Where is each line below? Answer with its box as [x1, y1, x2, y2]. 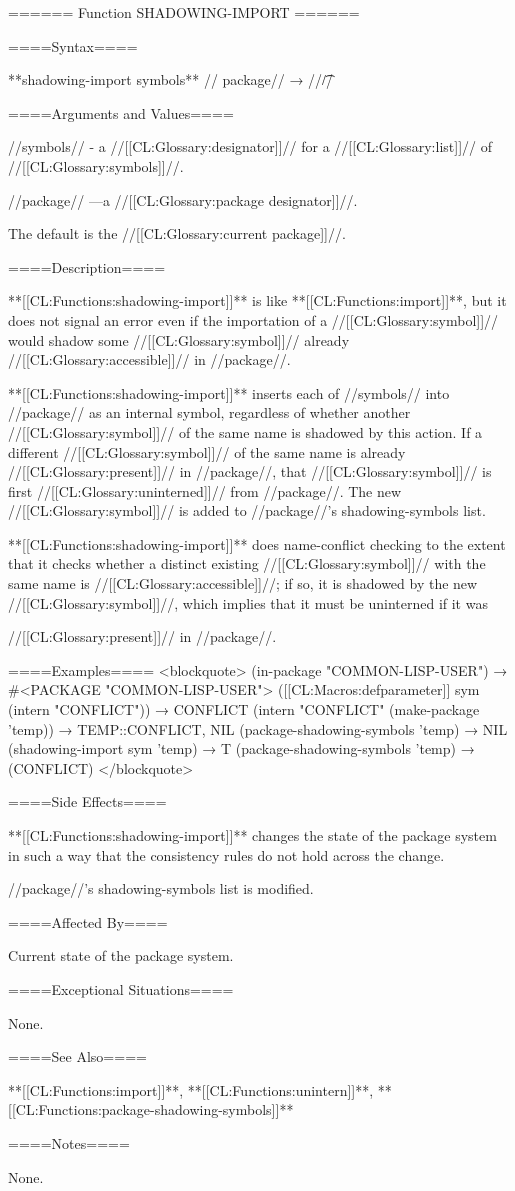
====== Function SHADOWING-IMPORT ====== [8, 2, 360, 22]
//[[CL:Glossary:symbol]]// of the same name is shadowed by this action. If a [8, 421, 483, 442]
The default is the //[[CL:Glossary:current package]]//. [8, 223, 346, 244]
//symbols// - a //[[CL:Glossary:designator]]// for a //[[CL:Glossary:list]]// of [8, 136, 492, 157]
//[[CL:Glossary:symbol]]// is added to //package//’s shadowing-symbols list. [8, 500, 486, 521]
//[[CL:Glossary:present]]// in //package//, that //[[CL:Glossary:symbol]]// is [8, 461, 492, 482]
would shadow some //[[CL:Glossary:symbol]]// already [8, 329, 350, 350]
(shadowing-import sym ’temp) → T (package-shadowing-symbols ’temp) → [8, 738, 475, 759]
